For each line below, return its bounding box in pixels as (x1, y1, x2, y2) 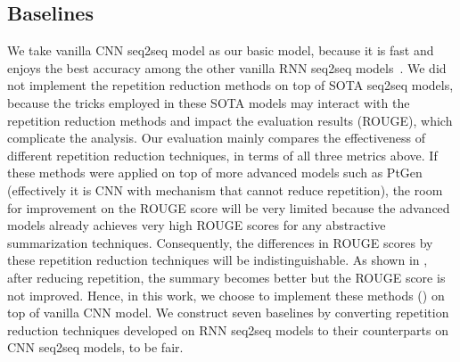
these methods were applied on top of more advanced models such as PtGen (7, 163, 423, 182)
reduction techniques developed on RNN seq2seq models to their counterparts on (7, 320, 448, 339)
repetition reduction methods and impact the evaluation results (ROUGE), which (7, 111, 453, 129)
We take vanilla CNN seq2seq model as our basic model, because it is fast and (7, 41, 434, 60)
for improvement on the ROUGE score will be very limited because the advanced (7, 198, 450, 217)
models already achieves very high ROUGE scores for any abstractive (7, 216, 386, 234)
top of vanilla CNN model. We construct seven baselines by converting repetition (7, 303, 449, 322)
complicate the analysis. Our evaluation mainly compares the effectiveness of (7, 128, 426, 147)
